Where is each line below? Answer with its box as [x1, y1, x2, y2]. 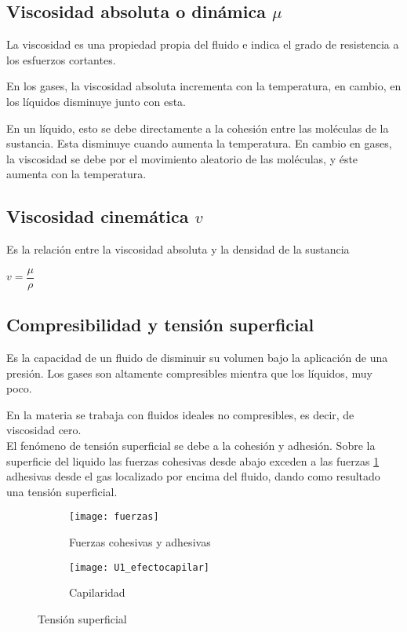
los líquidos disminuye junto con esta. [6, 93, 186, 109]
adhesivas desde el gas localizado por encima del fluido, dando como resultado [6, 468, 380, 484]
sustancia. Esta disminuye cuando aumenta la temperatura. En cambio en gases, [6, 135, 392, 152]
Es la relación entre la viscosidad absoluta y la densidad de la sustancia [6, 241, 350, 258]
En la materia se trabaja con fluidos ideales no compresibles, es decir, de [6, 406, 354, 422]
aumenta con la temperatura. [6, 166, 147, 182]
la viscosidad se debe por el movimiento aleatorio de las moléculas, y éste [6, 150, 358, 166]
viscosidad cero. [6, 422, 82, 438]
